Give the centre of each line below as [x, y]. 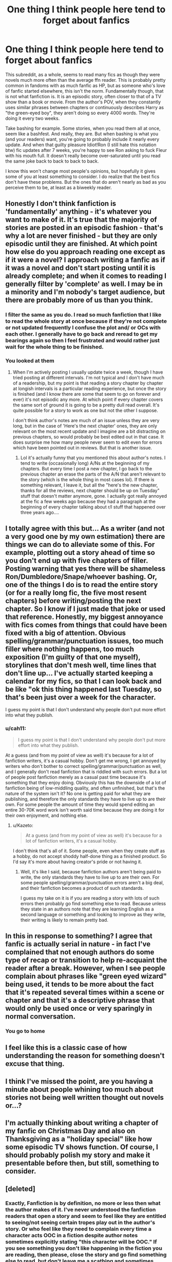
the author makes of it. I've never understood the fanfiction [81, 1210]
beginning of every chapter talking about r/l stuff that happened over [93, 507]
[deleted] [21, 1189]
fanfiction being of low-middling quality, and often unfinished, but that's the [85, 788]
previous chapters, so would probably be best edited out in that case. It [88, 436]
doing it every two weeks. [33, 118]
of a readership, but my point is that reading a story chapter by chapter [88, 383]
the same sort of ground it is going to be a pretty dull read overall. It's [86, 405]
